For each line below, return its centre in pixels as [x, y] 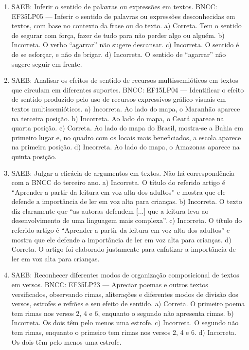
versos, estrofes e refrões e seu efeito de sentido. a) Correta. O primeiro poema [128, 304]
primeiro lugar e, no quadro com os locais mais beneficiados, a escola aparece [126, 137]
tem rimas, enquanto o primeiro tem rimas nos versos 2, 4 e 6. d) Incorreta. [124, 332]
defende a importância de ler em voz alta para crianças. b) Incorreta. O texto [127, 201]
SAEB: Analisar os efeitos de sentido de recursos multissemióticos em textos [125, 80]
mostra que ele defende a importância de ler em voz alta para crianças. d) [121, 239]
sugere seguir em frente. [47, 64]
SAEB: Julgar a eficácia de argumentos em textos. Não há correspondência [123, 173]
